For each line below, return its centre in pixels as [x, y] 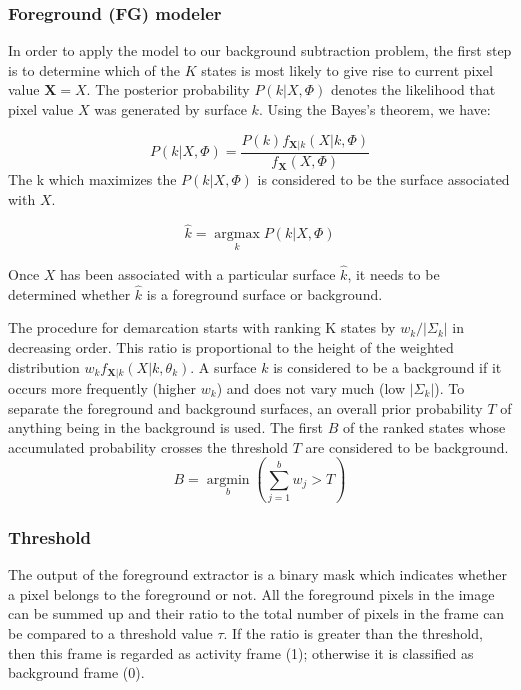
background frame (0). [76, 672]
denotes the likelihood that [413, 89]
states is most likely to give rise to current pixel [347, 69]
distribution [44, 366]
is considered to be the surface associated [383, 179]
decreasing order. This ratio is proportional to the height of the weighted [231, 346]
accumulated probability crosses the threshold [148, 446]
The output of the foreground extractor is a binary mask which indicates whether [258, 574]
